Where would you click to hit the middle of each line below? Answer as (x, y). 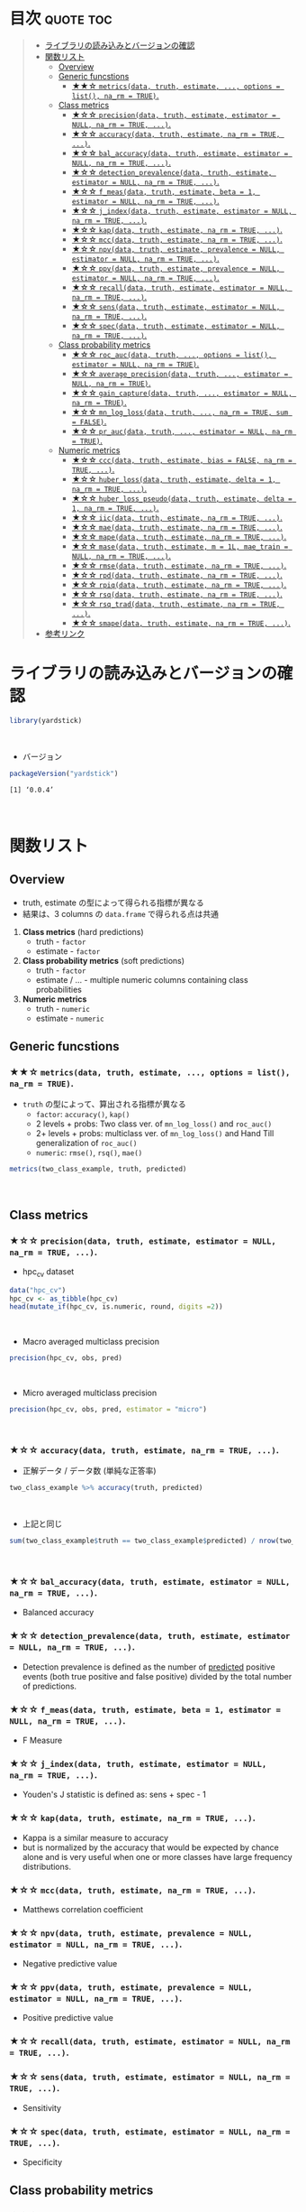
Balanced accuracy (58, 1613)
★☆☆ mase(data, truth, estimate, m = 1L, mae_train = (180, 546)
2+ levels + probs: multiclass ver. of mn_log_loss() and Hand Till (155, 1134)
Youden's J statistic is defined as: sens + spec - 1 (114, 1795)
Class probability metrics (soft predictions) (103, 960)
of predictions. (49, 1686)
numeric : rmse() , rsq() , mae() (89, 1152)
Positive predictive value (68, 2018)
